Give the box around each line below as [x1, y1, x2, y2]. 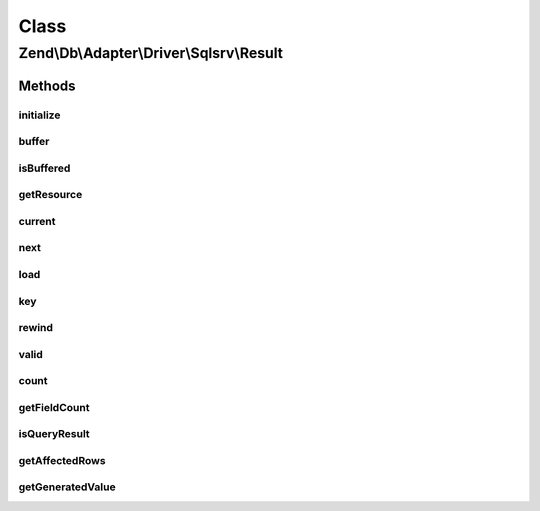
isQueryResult [18, 427, 90, 441]
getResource [18, 188, 83, 202]
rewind [18, 321, 54, 335]
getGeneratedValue [18, 480, 116, 494]
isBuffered [18, 161, 71, 175]
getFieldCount [18, 400, 90, 414]
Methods [18, 77, 76, 94]
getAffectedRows [18, 453, 106, 467]
